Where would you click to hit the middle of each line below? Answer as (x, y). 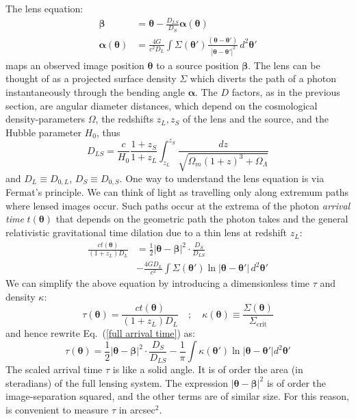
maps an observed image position (75, 65)
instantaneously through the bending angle (95, 91)
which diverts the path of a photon (263, 78)
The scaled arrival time (54, 369)
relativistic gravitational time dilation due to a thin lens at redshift (147, 232)
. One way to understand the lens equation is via (222, 178)
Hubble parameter (43, 132)
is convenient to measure (57, 409)
